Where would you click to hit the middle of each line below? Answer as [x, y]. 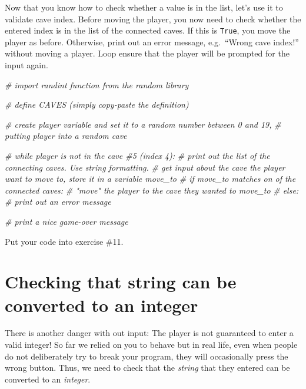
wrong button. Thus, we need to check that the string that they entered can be [147, 368]
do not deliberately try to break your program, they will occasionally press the [147, 356]
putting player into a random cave [66, 136]
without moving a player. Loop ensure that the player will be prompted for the [147, 53]
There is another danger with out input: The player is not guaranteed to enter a [149, 333]
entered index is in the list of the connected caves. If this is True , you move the [148, 30]
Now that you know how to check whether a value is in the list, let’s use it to [144, 7]
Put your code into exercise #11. [64, 241]
